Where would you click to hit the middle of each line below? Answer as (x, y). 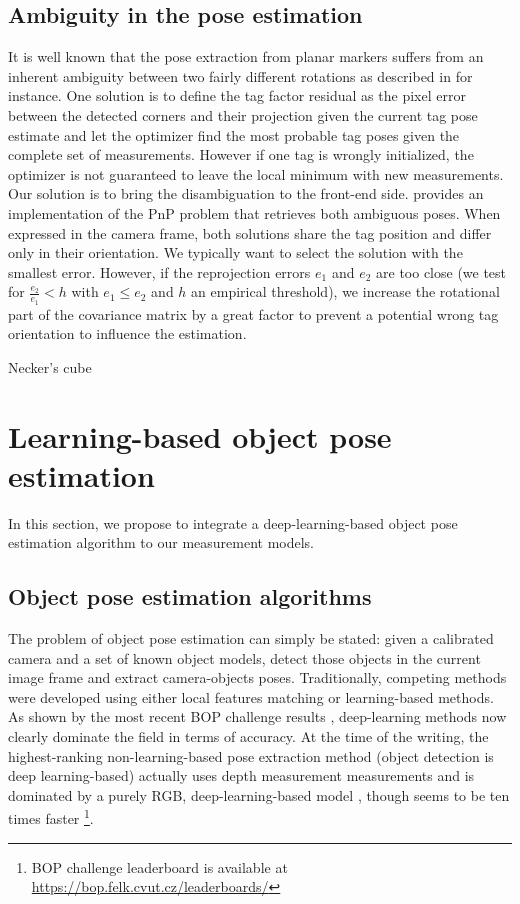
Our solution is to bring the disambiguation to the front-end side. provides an (246, 193)
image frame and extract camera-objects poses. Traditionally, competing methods (257, 677)
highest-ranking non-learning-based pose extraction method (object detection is (251, 755)
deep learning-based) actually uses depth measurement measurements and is (241, 775)
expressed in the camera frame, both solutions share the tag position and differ (250, 232)
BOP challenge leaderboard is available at (159, 866)
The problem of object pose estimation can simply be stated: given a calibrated (251, 638)
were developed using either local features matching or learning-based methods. (251, 696)
